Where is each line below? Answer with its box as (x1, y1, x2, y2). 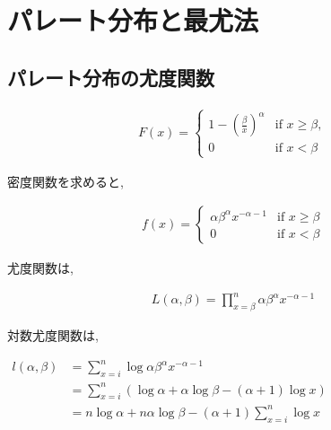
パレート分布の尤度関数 (7, 63, 214, 91)
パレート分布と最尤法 (7, 2, 259, 39)
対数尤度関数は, (7, 326, 99, 345)
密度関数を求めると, (7, 171, 124, 190)
